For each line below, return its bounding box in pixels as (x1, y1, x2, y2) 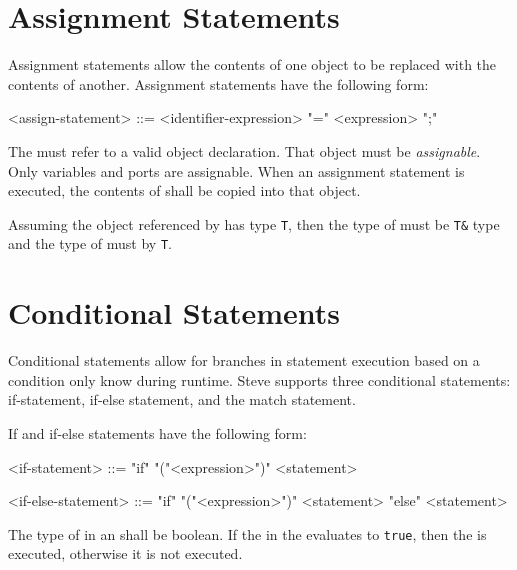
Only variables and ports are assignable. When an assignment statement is (8, 160, 465, 181)
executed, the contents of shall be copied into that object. (8, 180, 361, 201)
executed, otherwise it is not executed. (8, 543, 243, 564)
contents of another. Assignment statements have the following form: (8, 73, 429, 94)
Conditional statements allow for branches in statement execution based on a (8, 350, 480, 371)
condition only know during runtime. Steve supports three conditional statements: (8, 369, 511, 390)
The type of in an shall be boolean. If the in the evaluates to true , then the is (8, 523, 487, 544)
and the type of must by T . (8, 233, 172, 254)
